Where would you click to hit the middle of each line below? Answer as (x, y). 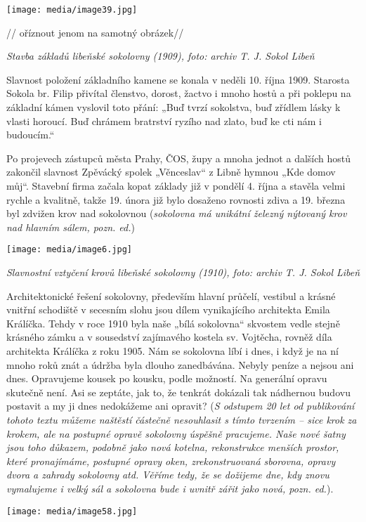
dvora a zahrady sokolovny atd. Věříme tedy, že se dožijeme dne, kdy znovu (168, 475)
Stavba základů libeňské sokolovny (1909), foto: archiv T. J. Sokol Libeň (161, 56)
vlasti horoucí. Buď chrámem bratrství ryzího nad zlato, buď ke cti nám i (164, 120)
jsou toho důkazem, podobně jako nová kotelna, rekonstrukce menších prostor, (173, 447)
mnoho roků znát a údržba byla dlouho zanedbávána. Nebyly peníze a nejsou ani (180, 364)
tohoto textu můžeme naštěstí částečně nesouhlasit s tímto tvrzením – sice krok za (182, 419)
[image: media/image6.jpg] (69, 250)
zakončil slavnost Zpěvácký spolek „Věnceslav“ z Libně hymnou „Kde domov (171, 172)
